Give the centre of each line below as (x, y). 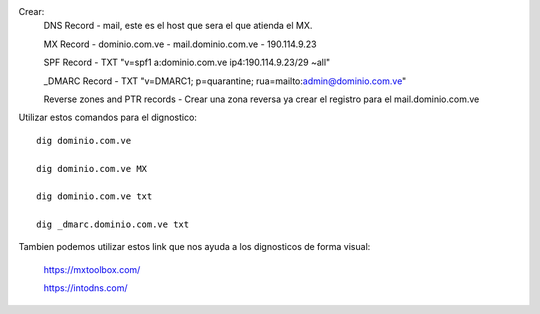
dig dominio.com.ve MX (92, 168)
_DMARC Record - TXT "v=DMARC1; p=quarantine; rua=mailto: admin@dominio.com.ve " (225, 81)
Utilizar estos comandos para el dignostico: (107, 117)
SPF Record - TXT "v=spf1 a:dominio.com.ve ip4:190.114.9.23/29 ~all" (187, 62)
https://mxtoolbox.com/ (92, 269)
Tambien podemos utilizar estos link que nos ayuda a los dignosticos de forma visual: (194, 247)
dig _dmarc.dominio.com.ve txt (113, 224)
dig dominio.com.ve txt (94, 196)
